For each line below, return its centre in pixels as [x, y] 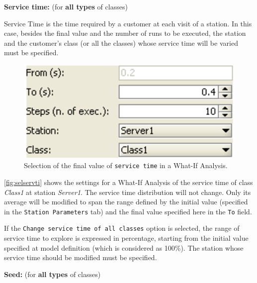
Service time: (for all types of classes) [66, 6]
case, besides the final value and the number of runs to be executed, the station [125, 33]
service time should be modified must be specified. [81, 257]
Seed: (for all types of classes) [52, 274]
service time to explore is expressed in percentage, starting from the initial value [126, 238]
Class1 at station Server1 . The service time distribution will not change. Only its [128, 192]
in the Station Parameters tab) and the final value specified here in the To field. [128, 211]
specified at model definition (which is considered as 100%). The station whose [124, 247]
